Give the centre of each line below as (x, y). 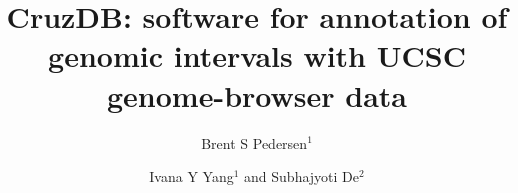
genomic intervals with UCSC (257, 55)
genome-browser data (257, 94)
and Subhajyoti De (302, 176)
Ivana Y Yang (191, 176)
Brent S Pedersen (254, 142)
